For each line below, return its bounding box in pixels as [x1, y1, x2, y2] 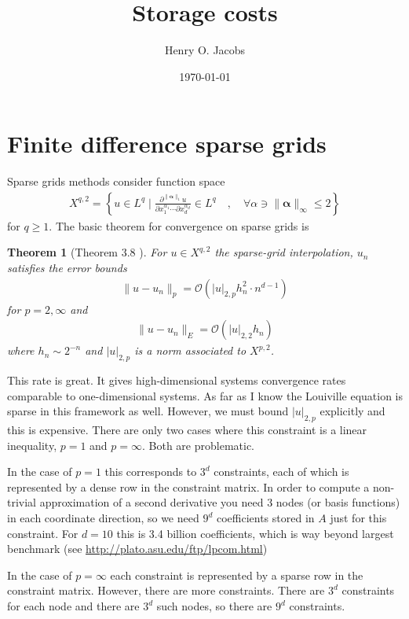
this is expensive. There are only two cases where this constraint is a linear [7, 422, 367, 438]
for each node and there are [7, 598, 140, 614]
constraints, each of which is [214, 463, 349, 480]
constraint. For [7, 525, 79, 541]
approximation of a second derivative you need [39, 494, 264, 510]
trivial [7, 494, 37, 510]
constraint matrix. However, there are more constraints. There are [7, 582, 325, 599]
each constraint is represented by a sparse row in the [110, 566, 363, 583]
